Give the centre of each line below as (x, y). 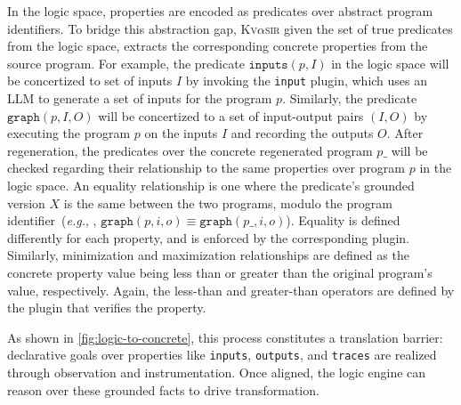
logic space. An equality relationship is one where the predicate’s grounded (211, 185)
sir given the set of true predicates (359, 28)
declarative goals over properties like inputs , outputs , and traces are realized (222, 355)
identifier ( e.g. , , (52, 220)
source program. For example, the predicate (126, 63)
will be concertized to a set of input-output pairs (231, 115)
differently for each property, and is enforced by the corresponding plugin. (208, 237)
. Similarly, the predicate (350, 98)
